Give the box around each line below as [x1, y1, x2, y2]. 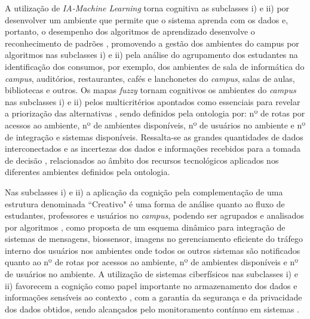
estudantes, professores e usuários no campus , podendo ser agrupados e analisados [5, 209, 304, 222]
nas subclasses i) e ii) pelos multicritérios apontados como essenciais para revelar [5, 95, 300, 108]
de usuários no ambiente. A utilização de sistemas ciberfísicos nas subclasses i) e [5, 268, 298, 280]
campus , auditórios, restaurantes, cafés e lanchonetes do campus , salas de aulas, [5, 72, 295, 84]
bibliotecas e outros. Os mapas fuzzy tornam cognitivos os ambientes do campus [5, 84, 296, 96]
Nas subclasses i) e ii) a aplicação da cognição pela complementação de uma [5, 185, 283, 198]
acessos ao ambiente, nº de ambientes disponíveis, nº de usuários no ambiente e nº [5, 118, 306, 131]
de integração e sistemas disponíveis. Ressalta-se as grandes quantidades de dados [5, 130, 303, 143]
